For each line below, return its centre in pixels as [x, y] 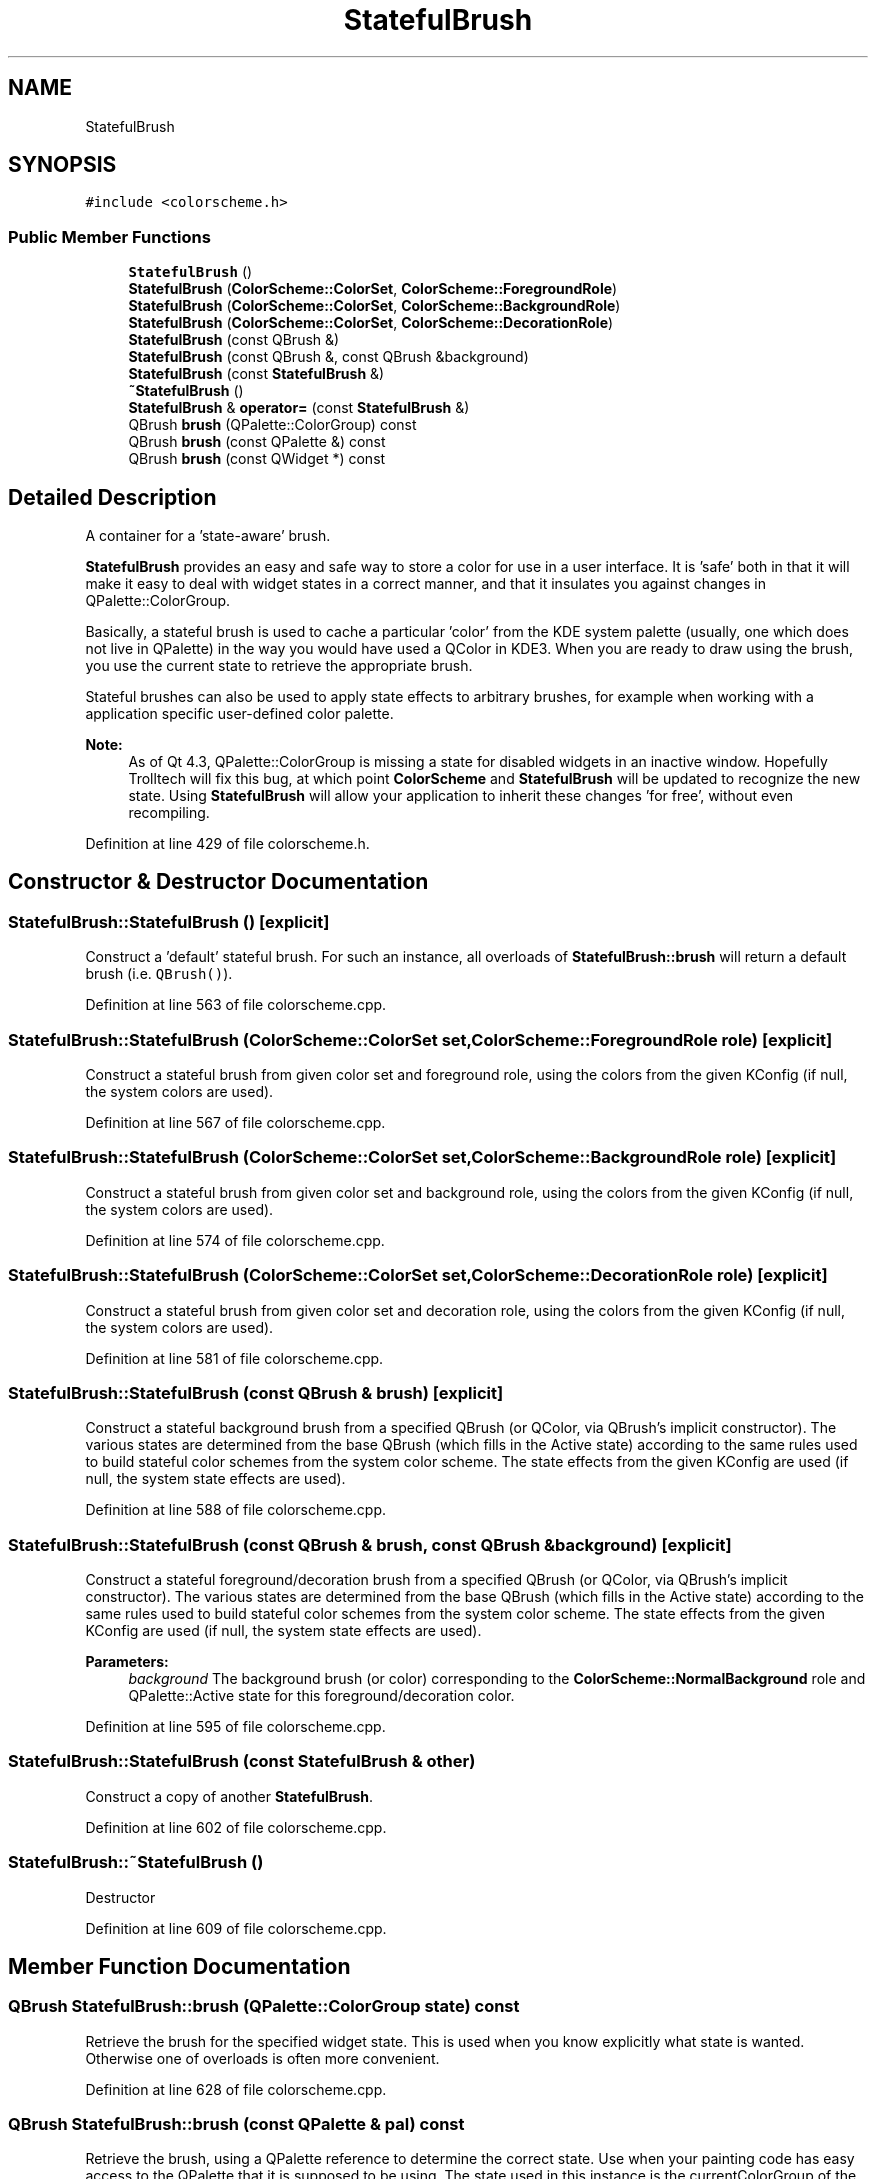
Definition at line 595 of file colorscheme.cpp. [235, 1726]
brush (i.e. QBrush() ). [159, 974]
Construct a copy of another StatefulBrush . [229, 1796]
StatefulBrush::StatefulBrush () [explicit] [169, 921]
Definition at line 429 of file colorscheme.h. [227, 844]
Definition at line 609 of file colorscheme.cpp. [236, 1928]
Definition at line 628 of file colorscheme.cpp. [236, 2089]
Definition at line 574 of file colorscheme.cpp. [235, 1240]
